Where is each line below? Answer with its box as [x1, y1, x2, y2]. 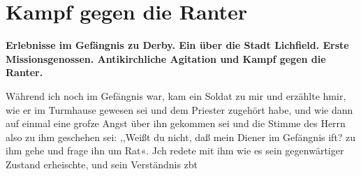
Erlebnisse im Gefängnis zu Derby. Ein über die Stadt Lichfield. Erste [6, 38, 349, 52]
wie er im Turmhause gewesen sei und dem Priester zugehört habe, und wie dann [6, 102, 353, 117]
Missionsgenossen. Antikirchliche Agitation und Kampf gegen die [6, 51, 326, 66]
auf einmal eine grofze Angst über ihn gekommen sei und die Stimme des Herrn [6, 116, 346, 131]
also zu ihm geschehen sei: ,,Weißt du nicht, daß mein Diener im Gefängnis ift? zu [6, 129, 356, 144]
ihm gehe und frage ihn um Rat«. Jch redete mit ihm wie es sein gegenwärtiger [6, 143, 344, 158]
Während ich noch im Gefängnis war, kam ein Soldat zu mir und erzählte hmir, [6, 88, 346, 103]
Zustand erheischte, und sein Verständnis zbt [6, 156, 198, 171]
